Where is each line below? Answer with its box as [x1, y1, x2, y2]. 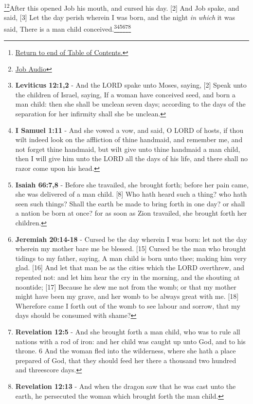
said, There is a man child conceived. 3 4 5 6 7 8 [4, 22, 131, 34]
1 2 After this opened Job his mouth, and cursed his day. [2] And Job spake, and [4, 1, 239, 13]
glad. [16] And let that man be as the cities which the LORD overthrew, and [15, 262, 244, 273]
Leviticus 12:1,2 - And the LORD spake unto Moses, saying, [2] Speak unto [15, 80, 247, 90]
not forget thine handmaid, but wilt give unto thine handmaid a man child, [15, 144, 240, 154]
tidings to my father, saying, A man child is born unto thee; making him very [15, 253, 247, 263]
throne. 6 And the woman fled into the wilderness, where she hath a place [15, 346, 236, 356]
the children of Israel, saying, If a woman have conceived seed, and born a [15, 89, 236, 99]
